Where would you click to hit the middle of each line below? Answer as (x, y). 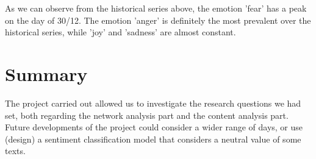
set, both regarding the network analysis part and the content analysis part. (147, 115)
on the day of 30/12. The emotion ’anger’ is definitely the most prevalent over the (158, 20)
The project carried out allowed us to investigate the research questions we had (153, 103)
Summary (46, 73)
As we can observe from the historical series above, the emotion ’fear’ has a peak (156, 8)
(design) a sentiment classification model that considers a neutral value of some (153, 139)
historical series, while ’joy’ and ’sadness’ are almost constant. (120, 32)
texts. (15, 151)
